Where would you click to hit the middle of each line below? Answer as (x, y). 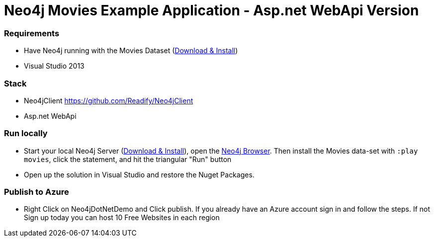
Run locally (26, 133)
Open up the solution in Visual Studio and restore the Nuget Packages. (139, 174)
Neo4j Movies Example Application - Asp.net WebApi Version (212, 10)
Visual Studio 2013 (54, 66)
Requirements (32, 33)
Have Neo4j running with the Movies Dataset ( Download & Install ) (131, 51)
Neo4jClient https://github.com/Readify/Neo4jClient (109, 100)
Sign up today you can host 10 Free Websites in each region (122, 218)
